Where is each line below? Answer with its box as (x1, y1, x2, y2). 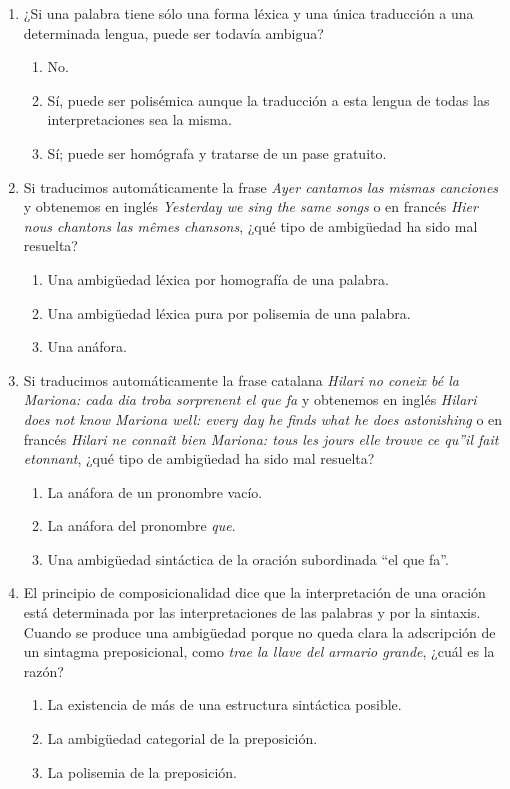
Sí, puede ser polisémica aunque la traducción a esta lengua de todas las (47, 89, 490, 110)
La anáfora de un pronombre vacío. (47, 481, 263, 502)
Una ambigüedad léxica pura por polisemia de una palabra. (47, 302, 411, 323)
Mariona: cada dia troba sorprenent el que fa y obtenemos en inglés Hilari (23, 389, 477, 410)
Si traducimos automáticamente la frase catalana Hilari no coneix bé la (23, 369, 459, 390)
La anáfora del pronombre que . (47, 515, 236, 536)
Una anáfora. (47, 336, 127, 357)
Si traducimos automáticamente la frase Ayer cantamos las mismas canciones (23, 176, 499, 197)
